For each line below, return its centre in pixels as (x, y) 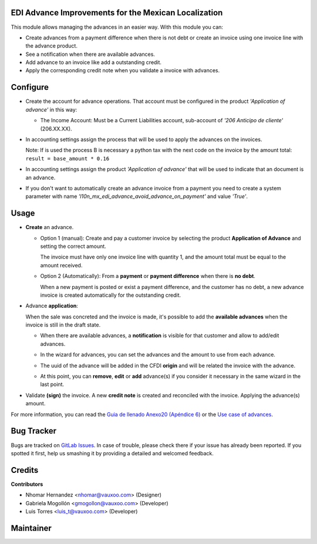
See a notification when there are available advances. (90, 54)
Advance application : (52, 306)
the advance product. (51, 46)
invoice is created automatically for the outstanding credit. (111, 295)
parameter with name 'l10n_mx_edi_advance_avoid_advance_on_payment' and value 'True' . (137, 196)
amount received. (61, 265)
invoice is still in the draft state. (63, 325)
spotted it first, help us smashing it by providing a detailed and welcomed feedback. (112, 453)
